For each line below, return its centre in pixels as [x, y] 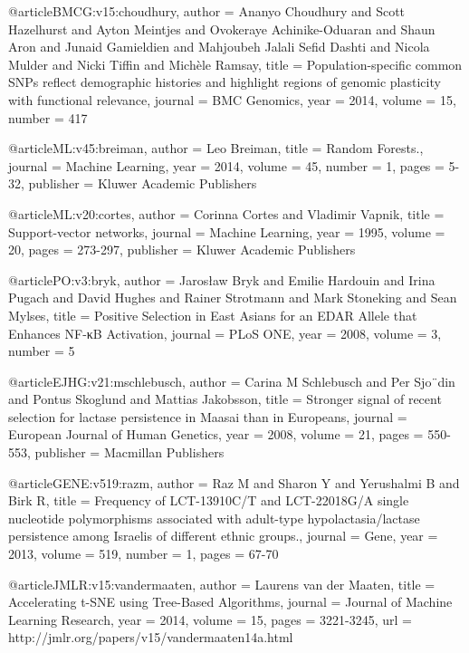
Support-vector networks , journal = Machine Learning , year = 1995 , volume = [227, 231]
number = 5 [42, 351]
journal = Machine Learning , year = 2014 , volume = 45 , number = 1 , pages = [226, 165]
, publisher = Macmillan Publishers [126, 452]
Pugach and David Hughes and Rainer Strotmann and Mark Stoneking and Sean [233, 298]
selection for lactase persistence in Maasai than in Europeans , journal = [208, 416]
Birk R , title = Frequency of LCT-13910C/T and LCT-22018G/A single [209, 500]
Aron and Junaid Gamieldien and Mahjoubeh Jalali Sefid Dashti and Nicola [219, 47]
